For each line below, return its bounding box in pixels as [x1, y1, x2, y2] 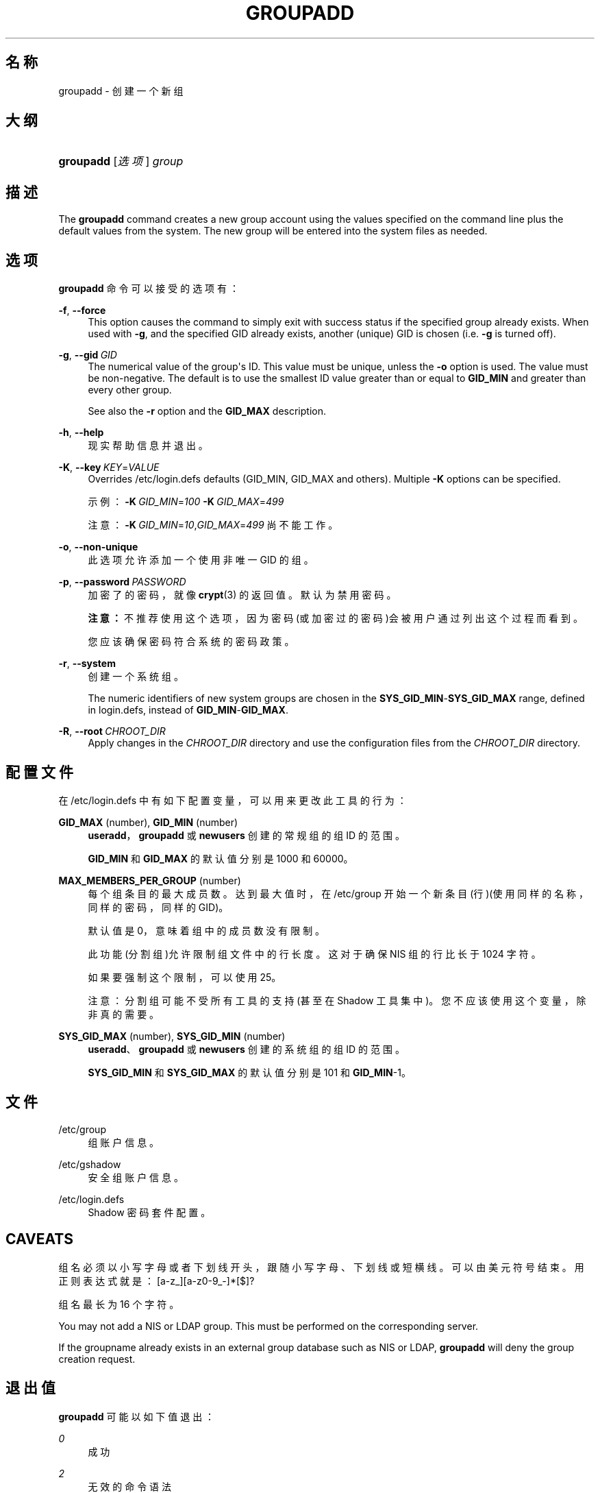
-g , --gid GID [58, 349, 117, 361]
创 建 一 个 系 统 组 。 [88, 670, 184, 683]
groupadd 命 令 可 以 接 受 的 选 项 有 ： [58, 282, 239, 295]
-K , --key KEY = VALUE [58, 461, 160, 474]
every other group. [88, 384, 172, 396]
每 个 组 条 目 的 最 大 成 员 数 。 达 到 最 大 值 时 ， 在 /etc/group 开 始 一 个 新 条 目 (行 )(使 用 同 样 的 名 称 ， [88, 887, 589, 899]
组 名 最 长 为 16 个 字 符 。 [58, 1298, 179, 1310]
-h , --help [58, 426, 104, 439]
